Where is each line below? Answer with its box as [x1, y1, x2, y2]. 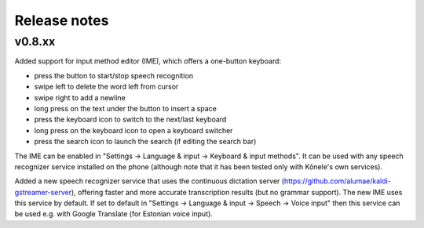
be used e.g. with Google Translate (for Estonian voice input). [14, 209, 214, 219]
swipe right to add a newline [34, 92, 126, 102]
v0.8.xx [14, 34, 56, 49]
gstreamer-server [14, 187, 72, 197]
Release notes [14, 12, 109, 29]
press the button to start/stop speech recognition [34, 71, 194, 80]
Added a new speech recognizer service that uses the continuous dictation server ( [14, 176, 285, 186]
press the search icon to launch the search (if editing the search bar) [34, 137, 257, 147]
